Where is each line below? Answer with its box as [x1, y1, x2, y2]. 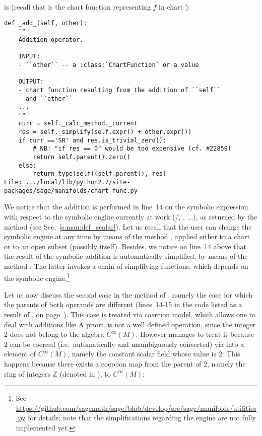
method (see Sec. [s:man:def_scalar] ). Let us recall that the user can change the [4, 221, 252, 232]
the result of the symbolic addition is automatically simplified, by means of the [4, 251, 248, 261]
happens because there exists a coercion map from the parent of [4, 358, 202, 369]
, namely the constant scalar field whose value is [68, 348, 217, 359]
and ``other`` [25, 95, 73, 102]
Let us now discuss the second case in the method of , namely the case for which [4, 289, 253, 300]
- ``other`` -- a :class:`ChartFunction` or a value [18, 61, 199, 68]
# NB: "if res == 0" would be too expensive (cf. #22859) [33, 145, 232, 153]
